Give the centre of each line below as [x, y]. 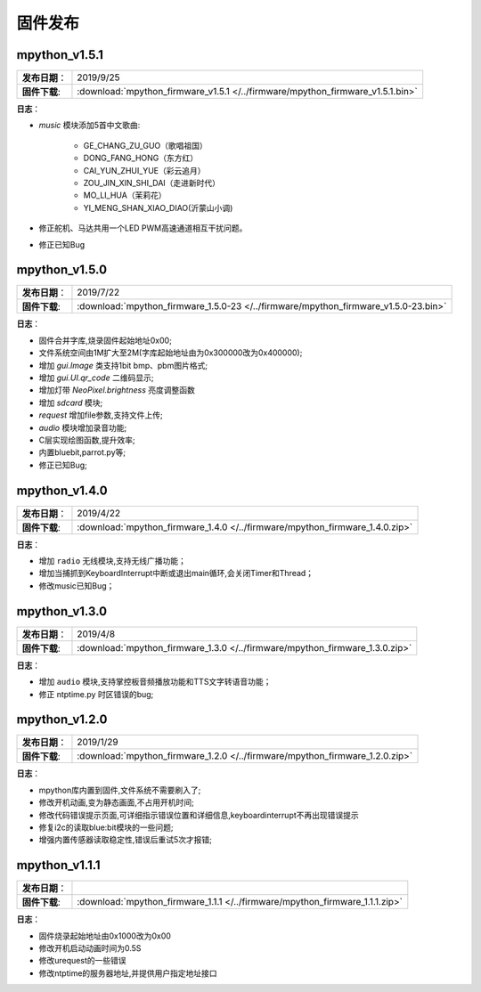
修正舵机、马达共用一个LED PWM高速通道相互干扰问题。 [143, 228]
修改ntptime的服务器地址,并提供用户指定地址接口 [128, 973]
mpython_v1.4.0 [62, 490]
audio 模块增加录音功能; [83, 427]
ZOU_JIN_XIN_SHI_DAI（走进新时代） [152, 183]
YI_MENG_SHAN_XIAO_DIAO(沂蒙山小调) [158, 207]
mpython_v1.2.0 [62, 720]
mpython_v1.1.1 [59, 865]
